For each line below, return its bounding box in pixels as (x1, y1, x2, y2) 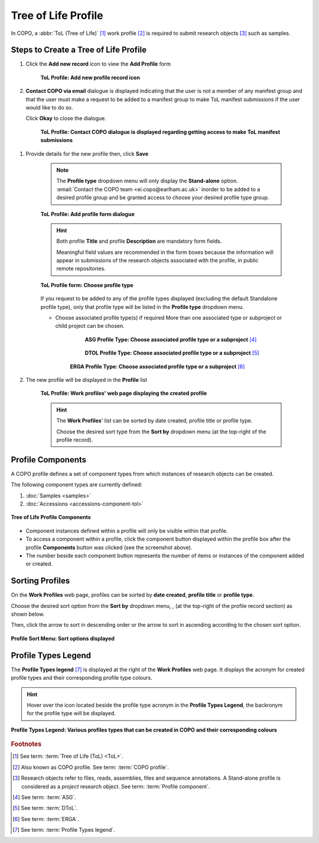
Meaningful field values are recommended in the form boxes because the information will (56, 249, 274, 256)
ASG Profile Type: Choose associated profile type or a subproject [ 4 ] (84, 336, 257, 343)
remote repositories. (56, 265, 106, 272)
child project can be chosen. (55, 323, 125, 330)
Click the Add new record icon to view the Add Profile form (25, 60, 171, 67)
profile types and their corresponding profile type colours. (11, 674, 153, 681)
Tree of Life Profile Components (11, 514, 91, 521)
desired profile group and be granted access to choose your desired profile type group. (56, 194, 269, 201)
